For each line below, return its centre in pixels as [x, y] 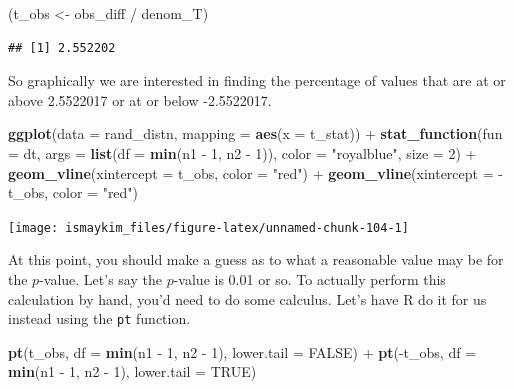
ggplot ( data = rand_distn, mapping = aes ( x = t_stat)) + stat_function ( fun [255, 133]
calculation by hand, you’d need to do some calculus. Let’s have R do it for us [247, 298]
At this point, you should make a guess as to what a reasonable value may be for [256, 259]
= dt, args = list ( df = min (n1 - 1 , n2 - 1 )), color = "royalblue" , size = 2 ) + [242, 152]
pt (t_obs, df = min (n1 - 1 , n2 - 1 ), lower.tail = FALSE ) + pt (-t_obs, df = [242, 351]
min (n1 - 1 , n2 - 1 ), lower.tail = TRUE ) [132, 371]
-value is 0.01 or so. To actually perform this [309, 279]
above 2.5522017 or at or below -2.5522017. [140, 99]
